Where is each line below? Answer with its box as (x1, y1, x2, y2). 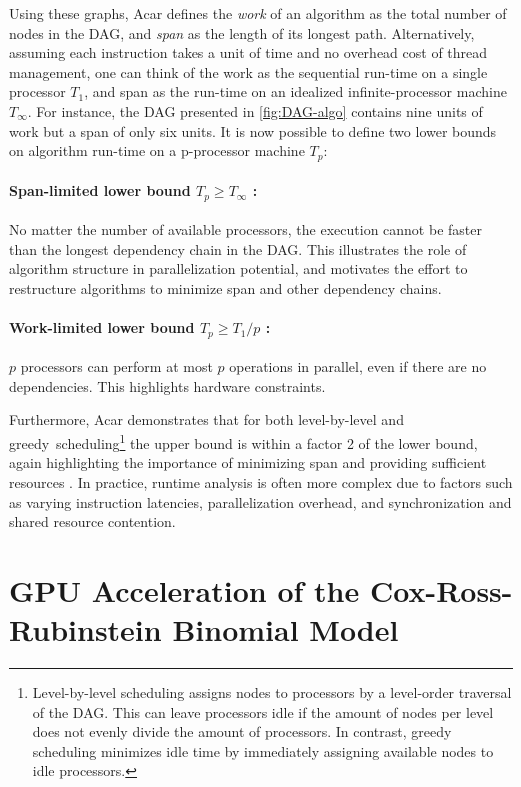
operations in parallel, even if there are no (229, 356, 487, 377)
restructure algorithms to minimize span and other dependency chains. (9, 278, 442, 299)
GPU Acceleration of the (9, 569, 360, 610)
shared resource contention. (9, 511, 176, 532)
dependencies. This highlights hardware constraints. (9, 375, 326, 396)
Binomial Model (172, 609, 399, 650)
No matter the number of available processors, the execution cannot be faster (9, 219, 482, 240)
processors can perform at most (20, 356, 213, 377)
